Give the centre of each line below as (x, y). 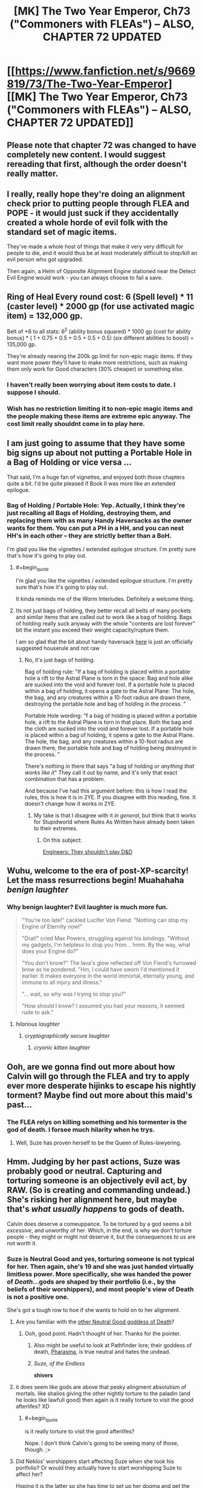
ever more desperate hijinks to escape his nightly (101, 1085)
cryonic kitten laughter (62, 1047)
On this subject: (62, 840)
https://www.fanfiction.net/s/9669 (105, 71)
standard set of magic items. (62, 232)
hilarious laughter (37, 1024)
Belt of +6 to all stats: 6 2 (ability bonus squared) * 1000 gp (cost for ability (99, 331)
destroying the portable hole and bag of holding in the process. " (105, 704)
